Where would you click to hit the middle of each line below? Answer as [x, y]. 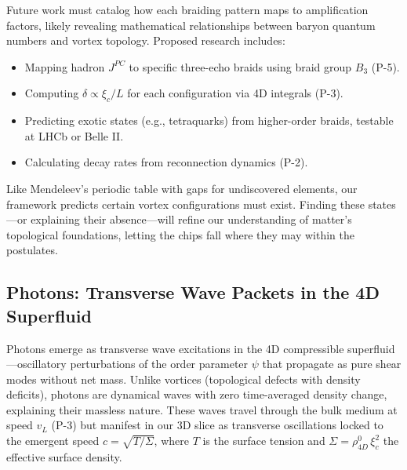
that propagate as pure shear [332, 364]
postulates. [32, 250]
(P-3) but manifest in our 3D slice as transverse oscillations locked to [217, 425]
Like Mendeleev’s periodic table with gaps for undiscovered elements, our [182, 188]
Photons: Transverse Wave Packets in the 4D [193, 292]
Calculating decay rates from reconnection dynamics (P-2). [166, 162]
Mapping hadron [65, 66]
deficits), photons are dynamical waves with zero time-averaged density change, [197, 394]
